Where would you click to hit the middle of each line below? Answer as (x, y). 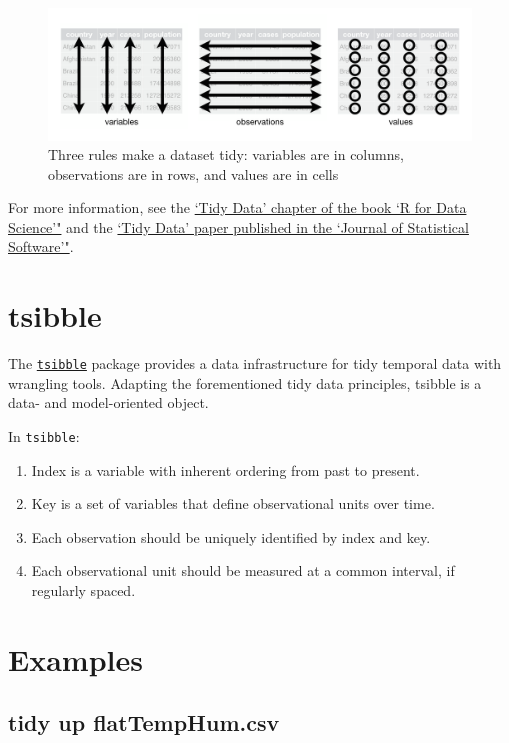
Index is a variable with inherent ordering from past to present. (225, 469)
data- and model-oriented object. (108, 402)
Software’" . (41, 246)
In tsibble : (44, 436)
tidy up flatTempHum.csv (144, 722)
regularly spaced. (83, 590)
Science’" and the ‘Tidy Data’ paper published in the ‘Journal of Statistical (238, 226)
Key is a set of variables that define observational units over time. (233, 503)
